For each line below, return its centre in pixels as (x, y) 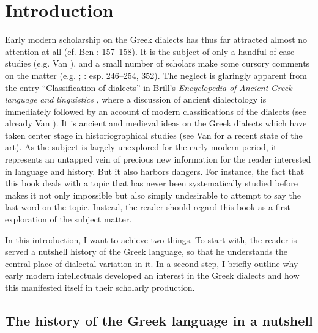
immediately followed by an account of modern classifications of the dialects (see (156, 111)
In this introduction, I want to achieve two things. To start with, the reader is (151, 239)
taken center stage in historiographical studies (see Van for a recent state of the (154, 135)
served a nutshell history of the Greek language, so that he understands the (146, 251)
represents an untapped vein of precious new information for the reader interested (158, 159)
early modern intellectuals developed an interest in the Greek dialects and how (152, 275)
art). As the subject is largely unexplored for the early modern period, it (141, 147)
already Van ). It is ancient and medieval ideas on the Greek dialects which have (156, 123)
